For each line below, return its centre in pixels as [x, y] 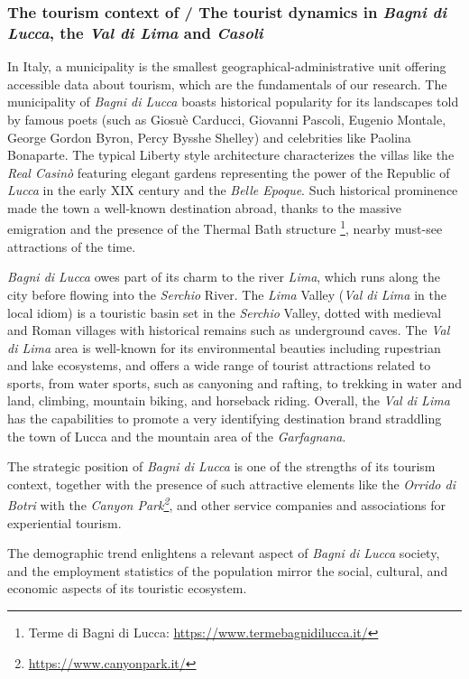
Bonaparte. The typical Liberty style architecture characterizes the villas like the [231, 155]
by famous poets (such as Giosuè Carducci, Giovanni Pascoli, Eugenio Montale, [227, 119]
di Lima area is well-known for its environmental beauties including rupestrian [224, 347]
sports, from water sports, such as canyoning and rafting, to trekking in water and [234, 382]
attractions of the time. [72, 246]
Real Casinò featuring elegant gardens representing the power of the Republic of [229, 172]
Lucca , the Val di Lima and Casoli [135, 32]
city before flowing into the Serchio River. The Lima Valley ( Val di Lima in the [227, 294]
